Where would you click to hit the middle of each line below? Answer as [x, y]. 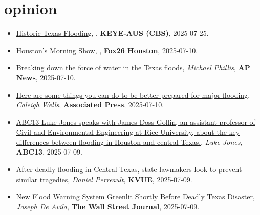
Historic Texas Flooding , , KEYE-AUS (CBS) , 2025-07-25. [112, 33]
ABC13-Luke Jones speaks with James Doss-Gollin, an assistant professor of [136, 122]
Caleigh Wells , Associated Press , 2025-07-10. [90, 105]
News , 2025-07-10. [46, 77]
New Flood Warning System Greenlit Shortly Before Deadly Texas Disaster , [135, 196]
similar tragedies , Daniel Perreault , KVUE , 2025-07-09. [104, 179]
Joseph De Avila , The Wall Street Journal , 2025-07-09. [108, 206]
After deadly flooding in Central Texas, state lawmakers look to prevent [129, 169]
